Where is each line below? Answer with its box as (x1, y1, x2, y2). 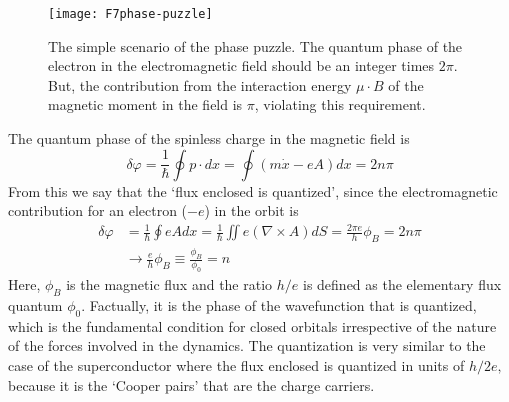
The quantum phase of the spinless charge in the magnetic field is (8, 128, 410, 149)
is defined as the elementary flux (303, 274, 502, 295)
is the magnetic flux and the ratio (66, 274, 273, 295)
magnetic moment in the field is (48, 94, 243, 115)
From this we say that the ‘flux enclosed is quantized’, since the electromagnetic (8, 180, 498, 201)
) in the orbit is (204, 200, 299, 221)
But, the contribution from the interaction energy (48, 74, 352, 95)
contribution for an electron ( (8, 200, 188, 221)
